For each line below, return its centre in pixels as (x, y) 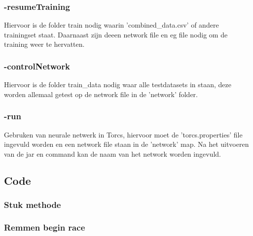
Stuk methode (33, 205)
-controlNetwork (37, 66)
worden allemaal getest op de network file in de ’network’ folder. (101, 94)
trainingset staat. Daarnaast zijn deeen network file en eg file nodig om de (116, 34)
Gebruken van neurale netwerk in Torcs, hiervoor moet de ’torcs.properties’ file (123, 134)
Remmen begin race (45, 227)
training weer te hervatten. (44, 44)
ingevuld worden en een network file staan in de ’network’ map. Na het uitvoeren (126, 144)
